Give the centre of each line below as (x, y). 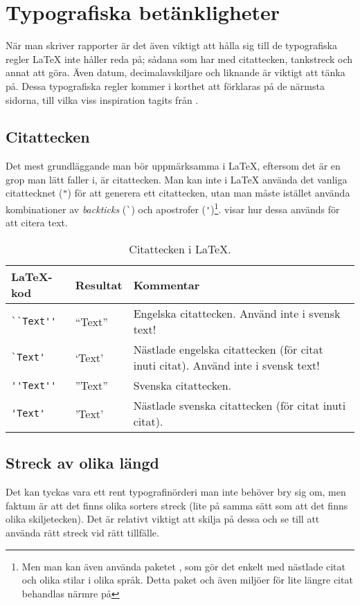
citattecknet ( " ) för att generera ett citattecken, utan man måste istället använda (178, 193)
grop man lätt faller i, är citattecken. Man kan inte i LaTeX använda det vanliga (177, 179)
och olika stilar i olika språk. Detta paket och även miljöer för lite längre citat (187, 580)
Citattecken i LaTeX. (180, 249)
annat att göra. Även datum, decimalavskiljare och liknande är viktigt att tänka (175, 72)
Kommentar (166, 285)
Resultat (99, 285)
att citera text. (37, 223)
